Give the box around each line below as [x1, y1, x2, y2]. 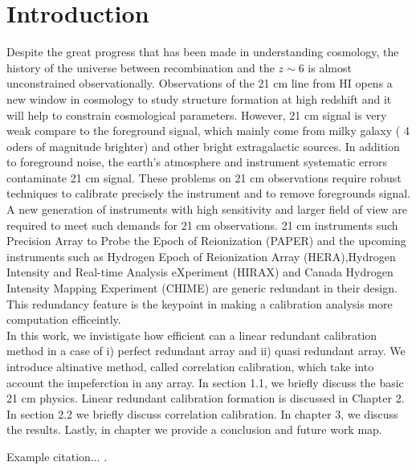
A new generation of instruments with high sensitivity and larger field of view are [6, 201, 408, 218]
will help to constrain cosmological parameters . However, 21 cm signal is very [6, 106, 387, 123]
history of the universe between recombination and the [6, 59, 275, 76]
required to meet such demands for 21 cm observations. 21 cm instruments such [6, 216, 398, 233]
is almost [308, 59, 352, 76]
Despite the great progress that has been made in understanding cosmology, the [6, 43, 399, 60]
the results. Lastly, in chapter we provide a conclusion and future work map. [6, 421, 382, 438]
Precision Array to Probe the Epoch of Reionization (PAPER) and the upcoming [6, 232, 406, 249]
